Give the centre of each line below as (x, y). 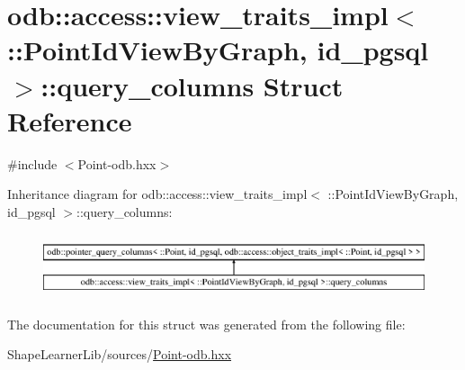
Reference (70, 120)
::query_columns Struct (192, 85)
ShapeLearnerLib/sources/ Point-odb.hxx (120, 354)
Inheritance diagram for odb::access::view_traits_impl (157, 194)
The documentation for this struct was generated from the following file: (206, 324)
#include (32, 163)
